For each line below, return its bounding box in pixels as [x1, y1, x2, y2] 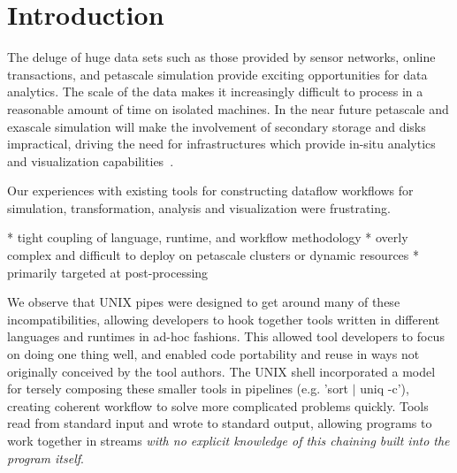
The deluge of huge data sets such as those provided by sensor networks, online [7, 48, 436, 66]
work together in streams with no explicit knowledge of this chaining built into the [7, 431, 450, 449]
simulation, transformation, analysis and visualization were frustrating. [7, 198, 391, 217]
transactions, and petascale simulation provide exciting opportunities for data [7, 65, 428, 83]
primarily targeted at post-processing [7, 263, 209, 281]
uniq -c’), [360, 379, 409, 398]
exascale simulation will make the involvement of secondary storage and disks [7, 117, 426, 135]
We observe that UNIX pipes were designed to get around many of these [7, 293, 400, 311]
